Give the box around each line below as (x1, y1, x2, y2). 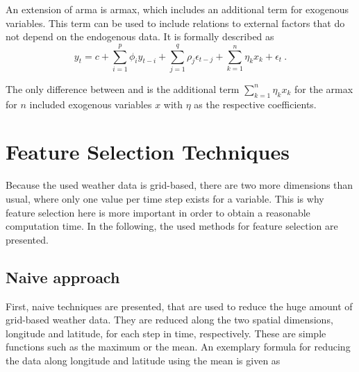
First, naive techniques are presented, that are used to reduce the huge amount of (6, 298, 353, 313)
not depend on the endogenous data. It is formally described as (6, 29, 274, 44)
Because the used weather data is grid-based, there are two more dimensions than (6, 178, 353, 192)
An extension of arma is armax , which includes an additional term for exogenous (6, 2, 349, 16)
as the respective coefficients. (194, 96, 317, 111)
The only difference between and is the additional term (6, 81, 240, 96)
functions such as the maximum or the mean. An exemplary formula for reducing (6, 339, 351, 354)
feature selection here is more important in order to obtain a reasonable (6, 205, 310, 219)
